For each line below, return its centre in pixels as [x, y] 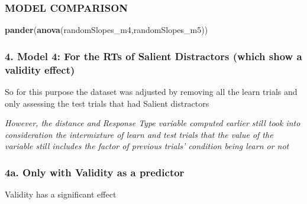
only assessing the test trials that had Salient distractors [107, 103]
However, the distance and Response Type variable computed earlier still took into [153, 123]
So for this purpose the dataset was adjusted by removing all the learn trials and [151, 91]
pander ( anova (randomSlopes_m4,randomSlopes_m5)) [106, 30]
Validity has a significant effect [61, 194]
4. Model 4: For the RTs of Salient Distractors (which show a [153, 56]
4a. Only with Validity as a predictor [95, 172]
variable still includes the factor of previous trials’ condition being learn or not [147, 146]
